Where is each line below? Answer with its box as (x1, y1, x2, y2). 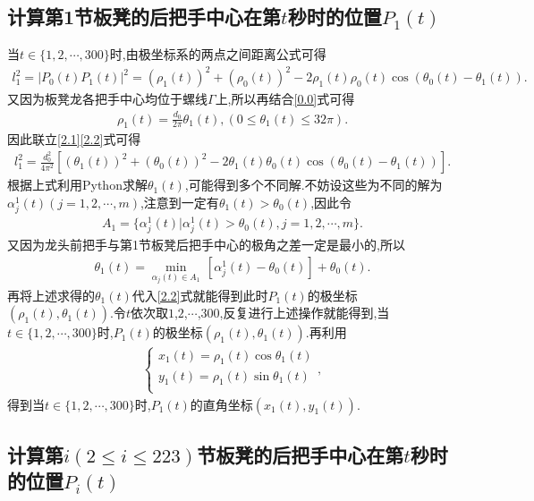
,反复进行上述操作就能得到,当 (219, 303, 390, 322)
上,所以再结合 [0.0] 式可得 (215, 89, 355, 108)
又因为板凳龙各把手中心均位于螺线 (7, 89, 208, 108)
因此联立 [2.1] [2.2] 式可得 (7, 130, 141, 149)
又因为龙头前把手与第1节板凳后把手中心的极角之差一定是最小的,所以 (7, 235, 405, 254)
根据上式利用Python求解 (7, 175, 148, 194)
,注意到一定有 (140, 192, 219, 211)
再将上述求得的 (7, 285, 95, 304)
